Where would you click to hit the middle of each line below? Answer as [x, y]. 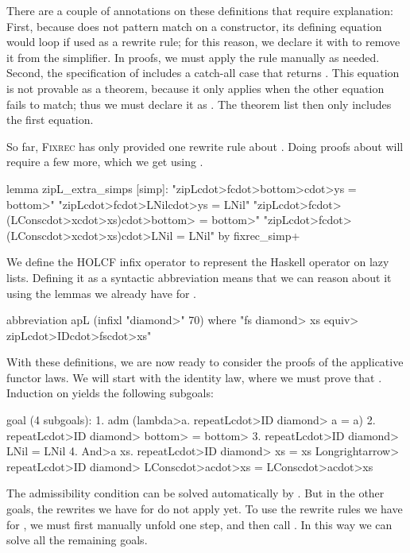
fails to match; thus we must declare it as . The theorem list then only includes [199, 104]
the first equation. [50, 120]
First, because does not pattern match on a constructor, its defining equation [194, 26]
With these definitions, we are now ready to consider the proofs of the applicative [205, 362]
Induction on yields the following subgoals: [110, 393]
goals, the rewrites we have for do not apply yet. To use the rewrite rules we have [205, 509]
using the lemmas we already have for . [101, 293]
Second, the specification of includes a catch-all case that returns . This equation [203, 73]
